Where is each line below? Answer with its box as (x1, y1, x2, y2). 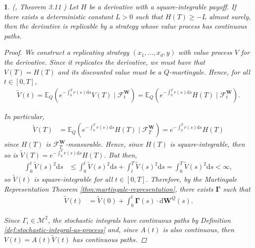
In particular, (4, 111, 44, 121)
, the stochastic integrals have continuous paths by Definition (47, 214, 231, 225)
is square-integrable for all (34, 174, 113, 184)
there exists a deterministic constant (4, 11, 113, 21)
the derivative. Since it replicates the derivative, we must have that (4, 56, 206, 67)
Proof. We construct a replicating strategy (4, 47, 129, 57)
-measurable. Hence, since (65, 139, 143, 149)
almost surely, (209, 11, 251, 21)
